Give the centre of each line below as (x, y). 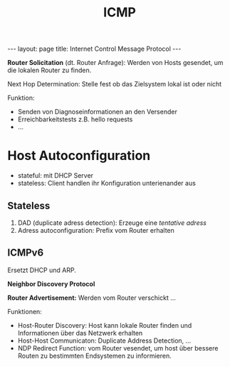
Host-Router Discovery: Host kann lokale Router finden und (105, 325)
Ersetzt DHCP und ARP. (42, 270)
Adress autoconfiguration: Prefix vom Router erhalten (96, 230)
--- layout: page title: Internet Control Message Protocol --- (94, 49)
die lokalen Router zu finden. (49, 70)
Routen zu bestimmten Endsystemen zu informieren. (95, 356)
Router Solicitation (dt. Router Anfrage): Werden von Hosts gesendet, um (115, 63)
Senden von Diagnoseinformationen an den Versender (98, 112)
